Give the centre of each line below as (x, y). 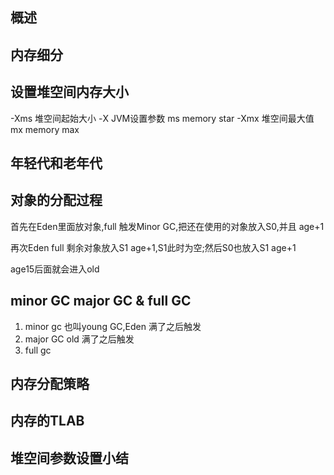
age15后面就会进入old (55, 269)
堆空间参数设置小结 (69, 458)
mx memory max (45, 129)
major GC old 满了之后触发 (79, 339)
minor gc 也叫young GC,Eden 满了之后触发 (113, 326)
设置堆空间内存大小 (69, 92)
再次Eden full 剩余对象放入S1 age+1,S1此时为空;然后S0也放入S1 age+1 (153, 247)
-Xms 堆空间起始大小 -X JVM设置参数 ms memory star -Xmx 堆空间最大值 (162, 118)
